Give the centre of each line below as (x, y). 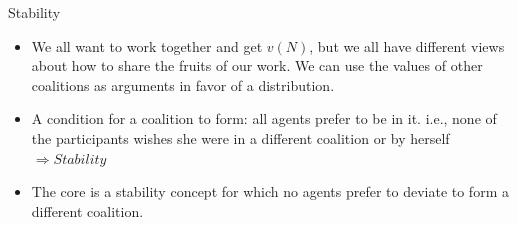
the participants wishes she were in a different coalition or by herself (240, 137)
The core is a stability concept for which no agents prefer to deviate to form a (270, 191)
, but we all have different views (407, 45)
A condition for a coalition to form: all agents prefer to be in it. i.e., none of (264, 118)
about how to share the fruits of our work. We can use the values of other (257, 65)
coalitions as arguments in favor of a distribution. (183, 84)
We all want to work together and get (147, 45)
